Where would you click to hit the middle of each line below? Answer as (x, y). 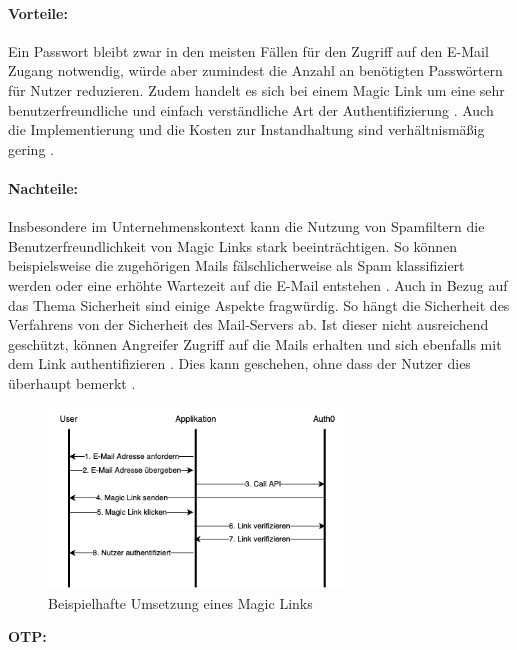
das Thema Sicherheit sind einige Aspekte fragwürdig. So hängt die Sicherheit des (259, 304)
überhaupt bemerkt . (72, 382)
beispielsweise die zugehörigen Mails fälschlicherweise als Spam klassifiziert (236, 265)
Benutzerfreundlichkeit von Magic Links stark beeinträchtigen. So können (233, 245)
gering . (31, 148)
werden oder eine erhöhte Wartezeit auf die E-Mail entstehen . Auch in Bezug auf (258, 284)
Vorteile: (38, 12)
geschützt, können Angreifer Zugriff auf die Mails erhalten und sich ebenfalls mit (255, 343)
